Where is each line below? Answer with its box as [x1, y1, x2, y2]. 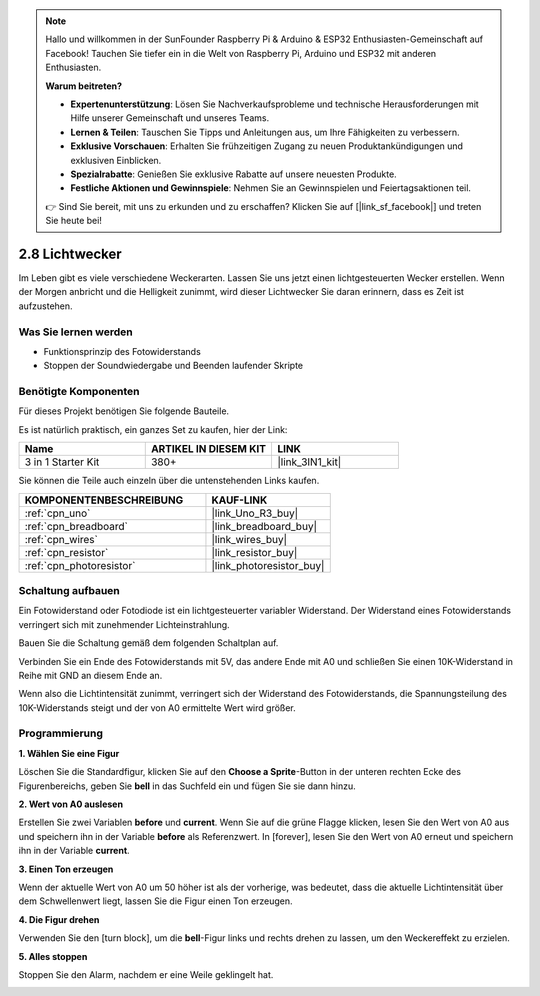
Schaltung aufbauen [18, 583, 120, 597]
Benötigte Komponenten [18, 385, 140, 399]
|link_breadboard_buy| [211, 519, 318, 533]
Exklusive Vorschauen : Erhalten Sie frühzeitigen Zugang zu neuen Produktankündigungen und [70, 140, 464, 152]
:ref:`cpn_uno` [24, 506, 91, 520]
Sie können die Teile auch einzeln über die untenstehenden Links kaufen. [18, 475, 320, 487]
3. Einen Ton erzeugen [18, 863, 114, 875]
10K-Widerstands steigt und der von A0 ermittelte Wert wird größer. [18, 701, 297, 714]
